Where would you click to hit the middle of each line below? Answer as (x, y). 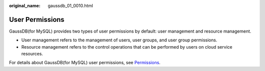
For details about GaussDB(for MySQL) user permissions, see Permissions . (85, 63)
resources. (32, 54)
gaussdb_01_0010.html (70, 6)
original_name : (25, 6)
